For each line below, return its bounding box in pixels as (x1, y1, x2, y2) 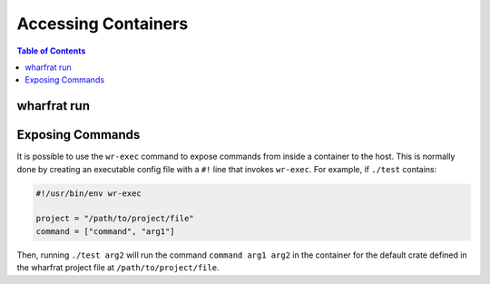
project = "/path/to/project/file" (35, 213, 194, 224)
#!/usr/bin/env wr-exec (35, 188, 142, 199)
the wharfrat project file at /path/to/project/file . (16, 262, 220, 273)
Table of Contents (16, 45, 86, 56)
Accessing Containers (16, 14, 189, 34)
